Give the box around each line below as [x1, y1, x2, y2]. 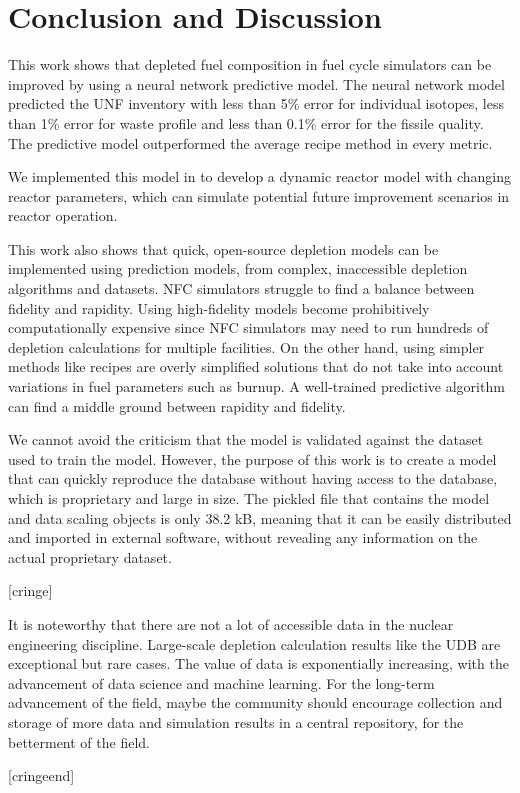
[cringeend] [8, 765, 75, 786]
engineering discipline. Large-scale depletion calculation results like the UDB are [8, 633, 501, 654]
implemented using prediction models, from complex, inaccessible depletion [8, 258, 468, 279]
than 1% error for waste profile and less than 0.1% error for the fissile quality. [8, 112, 484, 133]
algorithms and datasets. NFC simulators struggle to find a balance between [8, 278, 475, 299]
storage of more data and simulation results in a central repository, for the [8, 711, 464, 732]
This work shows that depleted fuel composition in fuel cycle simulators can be [8, 54, 492, 75]
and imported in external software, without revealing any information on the [8, 527, 478, 548]
